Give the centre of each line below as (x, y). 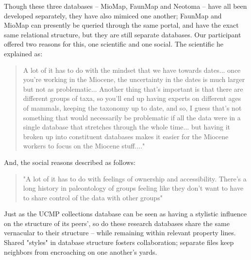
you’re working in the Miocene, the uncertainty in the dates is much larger (134, 79)
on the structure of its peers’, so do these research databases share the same (117, 223)
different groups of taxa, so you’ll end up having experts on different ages (132, 98)
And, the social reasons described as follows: (70, 162)
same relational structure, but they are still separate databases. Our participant (123, 34)
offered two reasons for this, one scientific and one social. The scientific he (114, 44)
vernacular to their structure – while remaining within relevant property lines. (120, 233)
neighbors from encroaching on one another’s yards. (81, 252)
